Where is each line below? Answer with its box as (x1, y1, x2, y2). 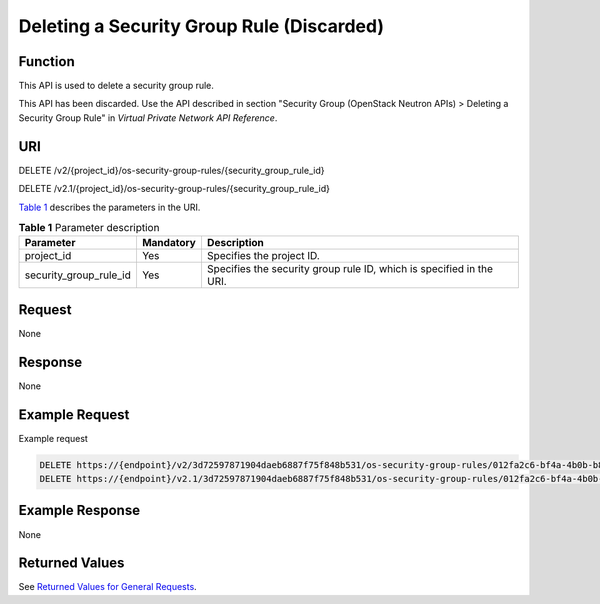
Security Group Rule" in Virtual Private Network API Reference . (18, 111, 278, 124)
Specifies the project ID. (206, 249, 320, 263)
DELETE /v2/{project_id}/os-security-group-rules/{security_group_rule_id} (18, 164, 325, 176)
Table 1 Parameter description (18, 221, 160, 235)
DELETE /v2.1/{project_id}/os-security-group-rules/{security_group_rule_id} (18, 183, 330, 195)
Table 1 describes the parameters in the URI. (18, 201, 201, 213)
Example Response (18, 502, 140, 519)
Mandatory (141, 236, 197, 250)
